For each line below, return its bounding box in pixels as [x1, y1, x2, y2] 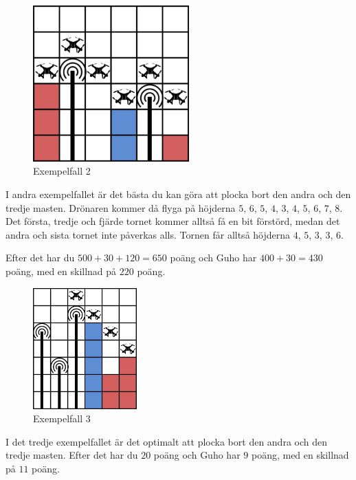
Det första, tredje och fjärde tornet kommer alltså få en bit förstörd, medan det [5, 214, 340, 228]
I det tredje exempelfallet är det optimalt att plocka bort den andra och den [5, 434, 328, 448]
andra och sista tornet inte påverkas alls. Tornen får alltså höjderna [5, 227, 291, 241]
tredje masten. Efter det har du [5, 448, 138, 462]
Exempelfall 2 [33, 164, 91, 178]
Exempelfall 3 [33, 411, 91, 426]
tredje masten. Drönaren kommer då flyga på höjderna [5, 200, 236, 215]
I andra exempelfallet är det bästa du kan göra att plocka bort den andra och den [5, 186, 351, 201]
